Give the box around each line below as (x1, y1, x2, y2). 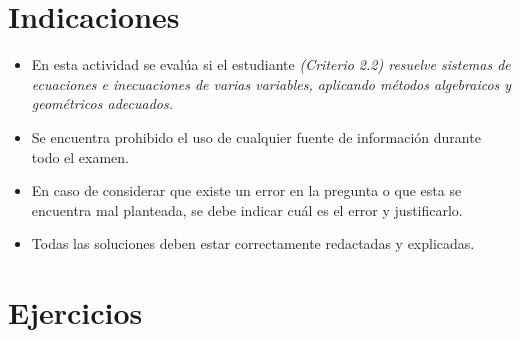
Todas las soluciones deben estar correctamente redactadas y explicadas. (31, 233, 475, 254)
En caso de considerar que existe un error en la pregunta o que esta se (31, 180, 462, 201)
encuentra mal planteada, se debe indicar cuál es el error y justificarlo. (31, 199, 463, 220)
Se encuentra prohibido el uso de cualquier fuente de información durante (31, 126, 481, 147)
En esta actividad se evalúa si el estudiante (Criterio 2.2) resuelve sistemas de (31, 54, 511, 75)
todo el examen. (31, 146, 130, 167)
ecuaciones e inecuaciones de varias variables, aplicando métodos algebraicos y (31, 73, 512, 94)
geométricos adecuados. (31, 93, 173, 114)
